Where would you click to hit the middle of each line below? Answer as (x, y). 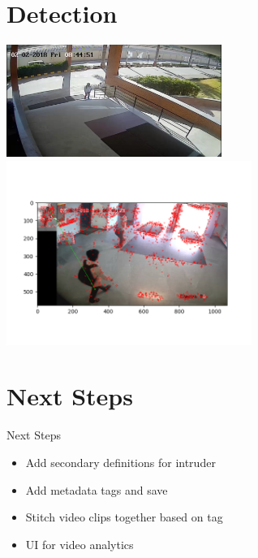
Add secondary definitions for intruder (120, 462)
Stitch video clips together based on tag (124, 517)
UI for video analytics (80, 544)
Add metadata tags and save (97, 489)
